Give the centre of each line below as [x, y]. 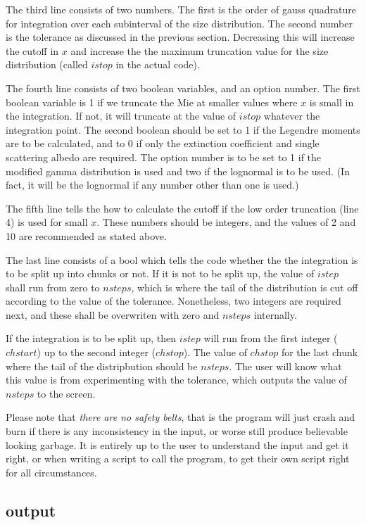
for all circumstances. [51, 472]
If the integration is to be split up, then [91, 338]
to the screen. [66, 393]
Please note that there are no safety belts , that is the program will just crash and [180, 417]
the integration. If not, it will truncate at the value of [121, 116]
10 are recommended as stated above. [86, 235]
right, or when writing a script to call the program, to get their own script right [178, 458]
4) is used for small [47, 222]
